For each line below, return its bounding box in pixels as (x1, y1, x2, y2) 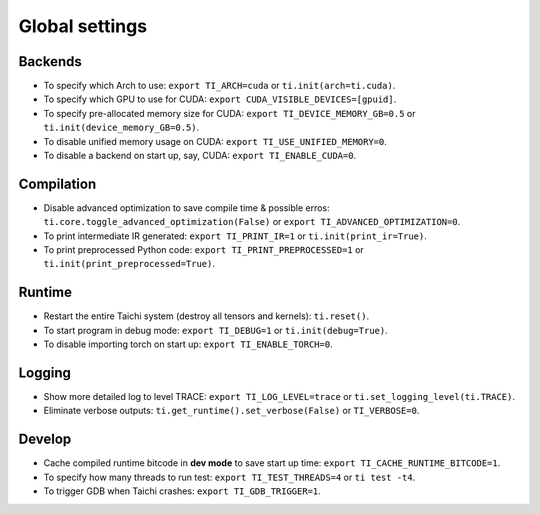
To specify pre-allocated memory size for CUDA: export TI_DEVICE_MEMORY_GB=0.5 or (43, 107, 416, 119)
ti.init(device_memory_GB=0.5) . (43, 121, 200, 134)
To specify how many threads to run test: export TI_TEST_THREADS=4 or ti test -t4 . (43, 471, 416, 483)
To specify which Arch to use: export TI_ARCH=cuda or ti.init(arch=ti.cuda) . (43, 80, 396, 92)
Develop (18, 431, 72, 448)
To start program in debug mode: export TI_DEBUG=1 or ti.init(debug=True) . (43, 324, 389, 336)
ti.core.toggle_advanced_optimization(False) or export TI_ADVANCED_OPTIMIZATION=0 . (43, 216, 461, 228)
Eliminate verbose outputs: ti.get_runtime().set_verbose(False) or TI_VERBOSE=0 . (43, 405, 420, 417)
